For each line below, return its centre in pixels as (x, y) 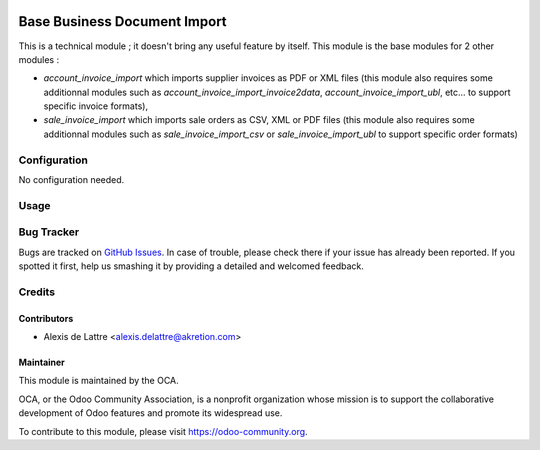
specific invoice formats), (96, 106)
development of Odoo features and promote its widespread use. (150, 413)
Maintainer (41, 362)
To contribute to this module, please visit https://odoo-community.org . (163, 431)
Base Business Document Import (122, 21)
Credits (36, 292)
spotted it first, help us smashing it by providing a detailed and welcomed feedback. (191, 266)
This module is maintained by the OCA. (98, 381)
